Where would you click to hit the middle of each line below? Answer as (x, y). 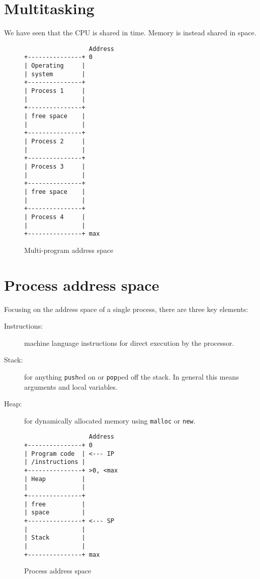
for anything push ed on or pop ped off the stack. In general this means (132, 376)
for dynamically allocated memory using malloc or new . (110, 420)
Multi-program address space (69, 250)
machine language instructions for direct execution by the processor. (129, 343)
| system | (55, 74)
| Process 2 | (55, 141)
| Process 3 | (55, 166)
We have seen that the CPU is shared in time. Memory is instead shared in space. (130, 33)
